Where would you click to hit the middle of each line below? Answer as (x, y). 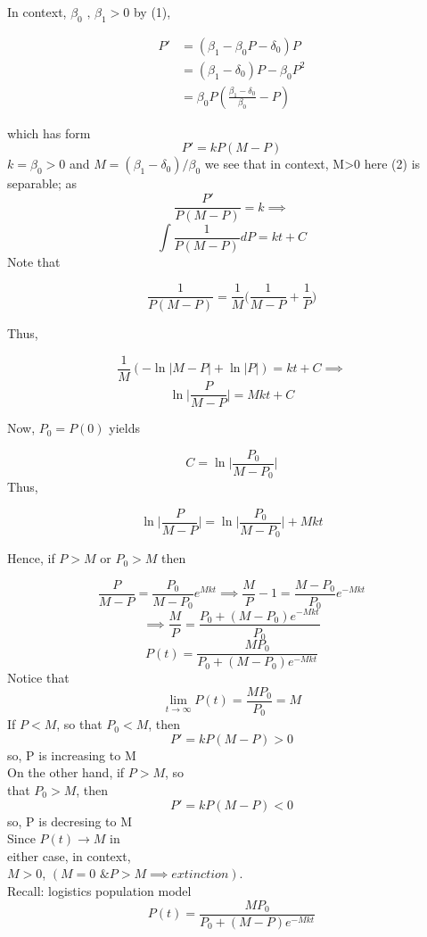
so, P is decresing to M (70, 821)
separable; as (42, 183)
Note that (34, 261)
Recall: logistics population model (99, 890)
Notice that (38, 678)
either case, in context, (69, 855)
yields (124, 428)
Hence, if (31, 558)
